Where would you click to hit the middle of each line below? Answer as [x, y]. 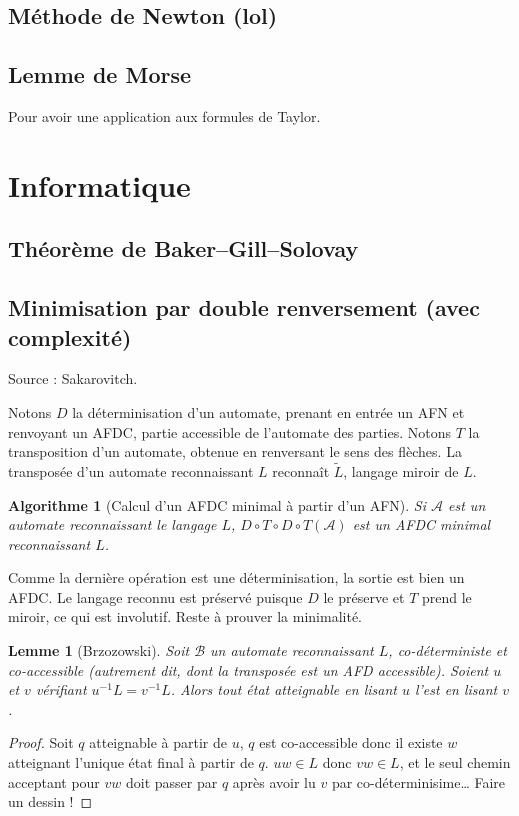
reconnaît [301, 470]
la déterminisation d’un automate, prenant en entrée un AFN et [268, 411]
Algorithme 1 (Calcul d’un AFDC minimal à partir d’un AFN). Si [217, 504]
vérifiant [61, 689]
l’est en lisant [456, 689]
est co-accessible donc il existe [351, 742]
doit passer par [171, 781]
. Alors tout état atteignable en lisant [283, 689]
